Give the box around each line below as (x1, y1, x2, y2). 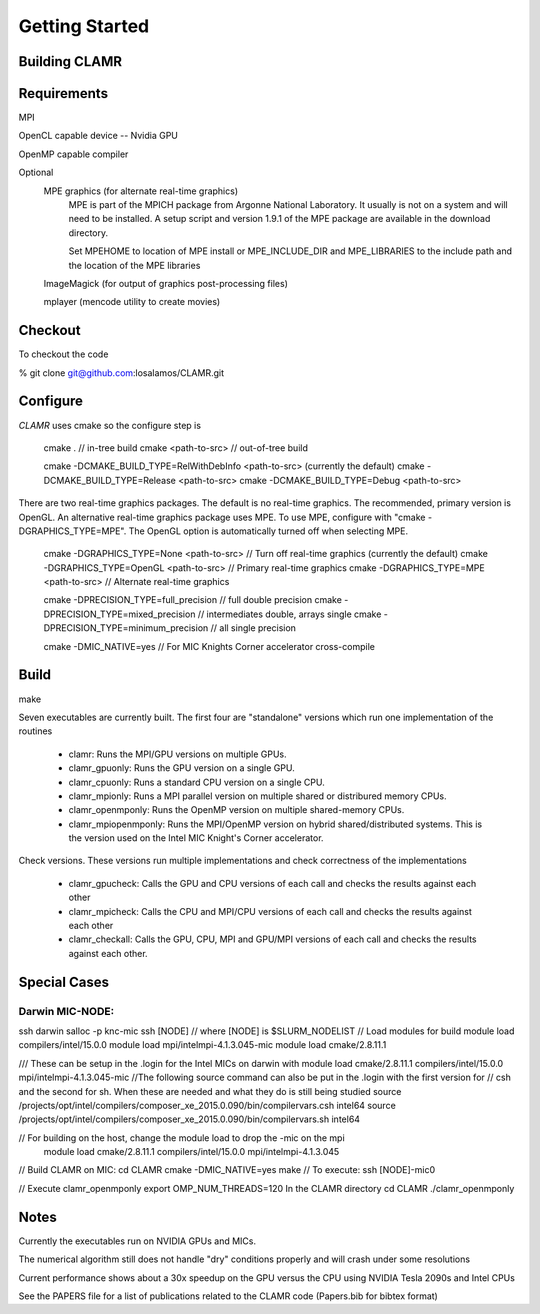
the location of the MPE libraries (68, 259, 201, 271)
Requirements (18, 85, 109, 102)
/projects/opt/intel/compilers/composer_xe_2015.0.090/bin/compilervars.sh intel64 (18, 1113, 360, 1125)
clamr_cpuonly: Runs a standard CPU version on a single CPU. (68, 776, 325, 788)
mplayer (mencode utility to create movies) (43, 296, 221, 308)
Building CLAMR (18, 53, 123, 70)
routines (18, 725, 53, 737)
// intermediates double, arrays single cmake (197, 608, 382, 620)
